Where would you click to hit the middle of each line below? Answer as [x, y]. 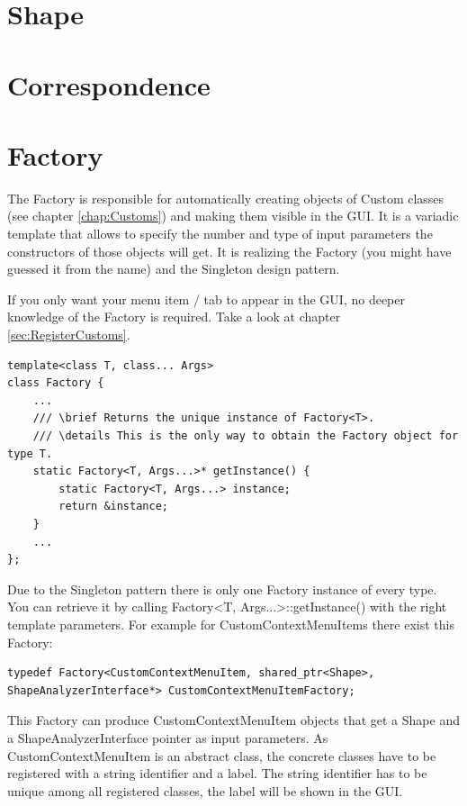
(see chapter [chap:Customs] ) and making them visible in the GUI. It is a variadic [233, 216]
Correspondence [109, 84]
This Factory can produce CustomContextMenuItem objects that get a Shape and [233, 720]
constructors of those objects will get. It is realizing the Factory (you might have [229, 251]
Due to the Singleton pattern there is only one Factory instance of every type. [222, 589]
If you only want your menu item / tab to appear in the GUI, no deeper [206, 299]
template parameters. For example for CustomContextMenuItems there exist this [231, 624]
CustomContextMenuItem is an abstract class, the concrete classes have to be [222, 755]
